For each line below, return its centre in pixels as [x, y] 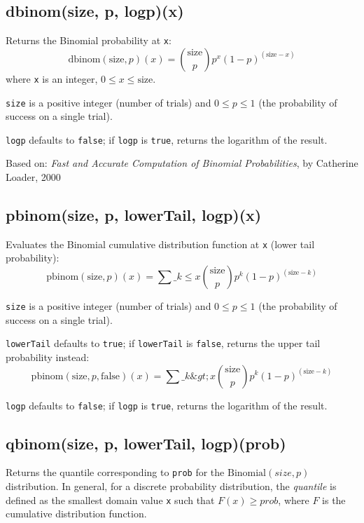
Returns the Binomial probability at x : [89, 40]
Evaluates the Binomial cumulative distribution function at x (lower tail [160, 244]
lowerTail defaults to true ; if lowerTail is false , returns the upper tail [163, 343]
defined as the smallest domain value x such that [110, 500]
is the [334, 500]
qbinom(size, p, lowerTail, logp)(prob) [146, 443]
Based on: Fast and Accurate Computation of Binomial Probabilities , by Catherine [182, 163]
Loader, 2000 [33, 177]
